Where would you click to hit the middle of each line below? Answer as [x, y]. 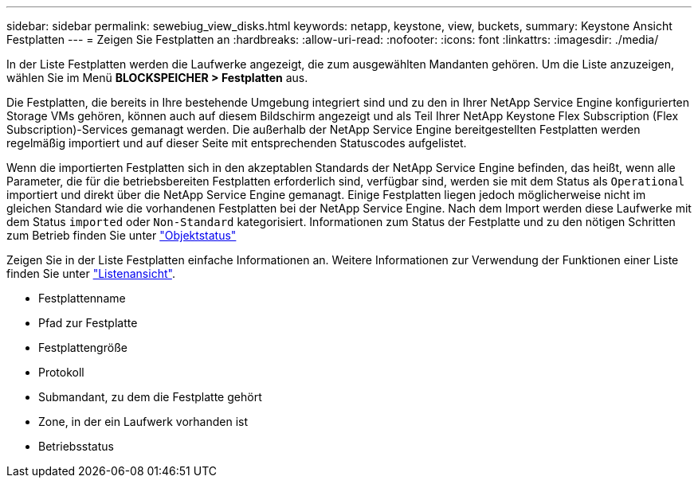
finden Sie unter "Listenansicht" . [91, 273]
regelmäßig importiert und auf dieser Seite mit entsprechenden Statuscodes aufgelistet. [237, 143]
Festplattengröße [83, 347]
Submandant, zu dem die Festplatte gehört [150, 397]
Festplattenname [82, 298]
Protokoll [61, 372]
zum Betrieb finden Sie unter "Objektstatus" [122, 235]
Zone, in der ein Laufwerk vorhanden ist [143, 422]
